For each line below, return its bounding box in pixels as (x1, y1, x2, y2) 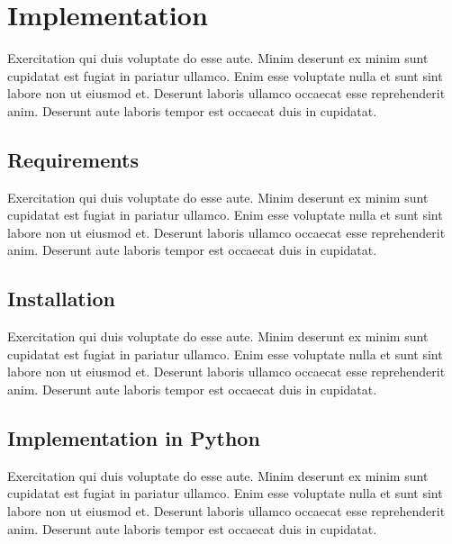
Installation (7, 285, 115, 313)
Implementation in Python (7, 424, 260, 452)
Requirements (7, 145, 139, 173)
